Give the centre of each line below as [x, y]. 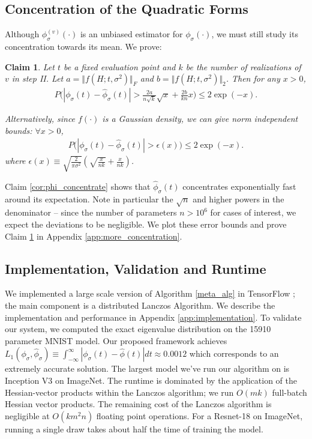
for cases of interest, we [253, 212]
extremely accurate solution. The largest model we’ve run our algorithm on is [147, 368]
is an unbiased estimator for [131, 34]
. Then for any [253, 78]
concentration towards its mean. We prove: [83, 46]
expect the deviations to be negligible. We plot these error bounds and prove [146, 224]
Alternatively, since [40, 119]
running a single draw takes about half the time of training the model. [134, 428]
